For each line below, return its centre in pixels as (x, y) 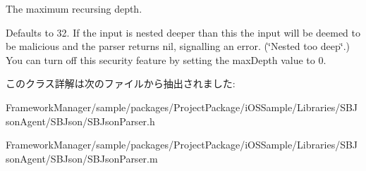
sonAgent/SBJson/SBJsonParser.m (82, 158)
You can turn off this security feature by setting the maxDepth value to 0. (166, 59)
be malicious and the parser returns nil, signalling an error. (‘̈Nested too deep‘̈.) (178, 46)
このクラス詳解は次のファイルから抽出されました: (121, 83)
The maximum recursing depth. (74, 8)
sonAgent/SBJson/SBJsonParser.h (80, 121)
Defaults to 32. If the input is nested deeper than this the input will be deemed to (183, 32)
